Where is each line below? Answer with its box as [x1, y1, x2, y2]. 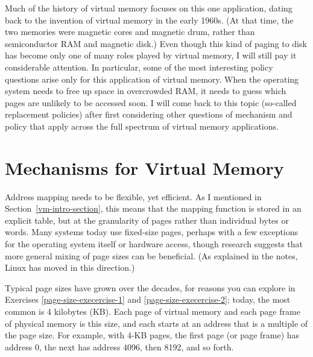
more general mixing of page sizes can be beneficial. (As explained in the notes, [5, 249, 298, 262]
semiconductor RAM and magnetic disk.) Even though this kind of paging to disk [5, 37, 307, 49]
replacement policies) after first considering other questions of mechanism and [5, 108, 292, 121]
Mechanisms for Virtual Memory [5, 155, 284, 180]
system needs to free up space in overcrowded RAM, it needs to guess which [5, 84, 286, 97]
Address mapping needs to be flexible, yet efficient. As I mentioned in [5, 190, 262, 203]
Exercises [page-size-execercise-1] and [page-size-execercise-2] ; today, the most [5, 293, 291, 306]
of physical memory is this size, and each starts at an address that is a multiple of [5, 317, 308, 329]
